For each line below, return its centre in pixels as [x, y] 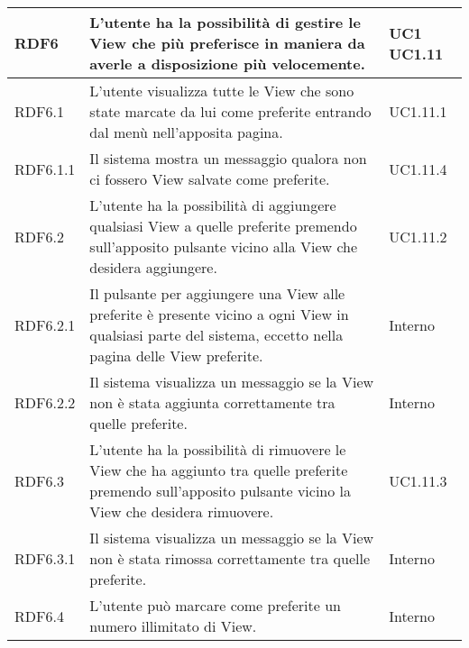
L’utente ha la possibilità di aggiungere [213, 205]
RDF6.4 [39, 616]
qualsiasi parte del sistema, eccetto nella [216, 335]
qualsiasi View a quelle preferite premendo [223, 226]
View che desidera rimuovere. [182, 511]
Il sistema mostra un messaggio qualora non [228, 158]
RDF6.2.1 [45, 324]
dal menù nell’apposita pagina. [186, 132]
